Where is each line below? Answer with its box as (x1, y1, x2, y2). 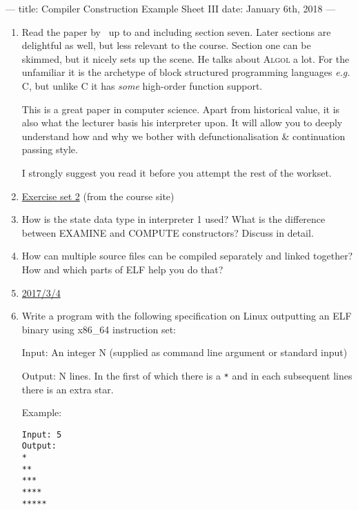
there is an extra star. (21, 382, 114, 396)
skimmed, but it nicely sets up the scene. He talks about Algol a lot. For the (21, 51, 350, 66)
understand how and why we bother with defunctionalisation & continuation (21, 128, 346, 143)
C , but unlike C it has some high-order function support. (21, 78, 263, 92)
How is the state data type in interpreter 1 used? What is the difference (21, 212, 326, 226)
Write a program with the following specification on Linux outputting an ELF (21, 308, 352, 323)
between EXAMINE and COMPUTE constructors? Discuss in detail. (21, 225, 314, 239)
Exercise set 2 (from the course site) (21, 188, 175, 203)
